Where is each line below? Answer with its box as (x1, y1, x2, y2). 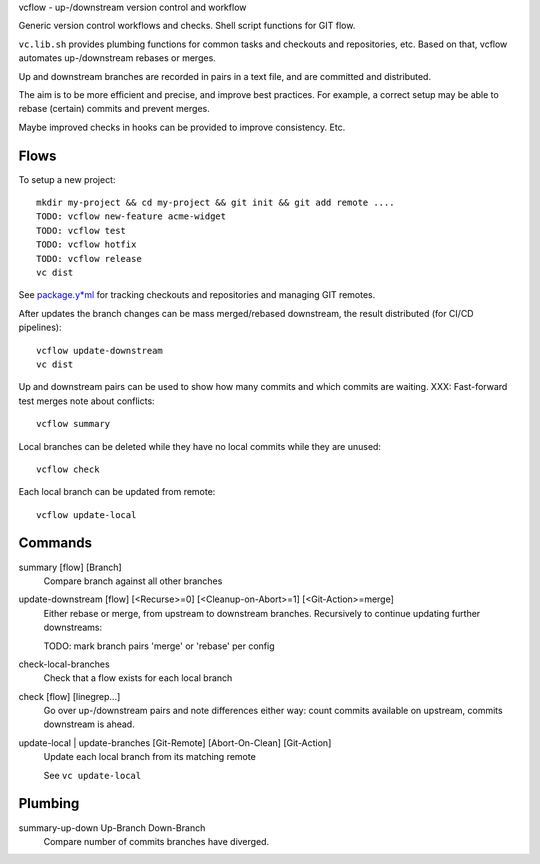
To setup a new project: (18, 173, 116, 185)
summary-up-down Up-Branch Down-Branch (18, 821, 206, 834)
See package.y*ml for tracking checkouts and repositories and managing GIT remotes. (18, 289, 376, 301)
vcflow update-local (36, 509, 137, 520)
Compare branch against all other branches (43, 575, 223, 587)
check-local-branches (18, 658, 110, 670)
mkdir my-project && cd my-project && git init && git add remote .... (36, 197, 395, 209)
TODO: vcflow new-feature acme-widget (36, 211, 227, 222)
